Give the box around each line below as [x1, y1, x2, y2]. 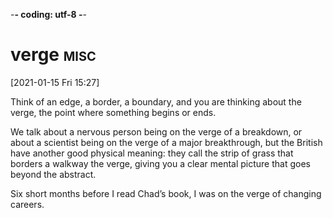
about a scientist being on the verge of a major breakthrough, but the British [10, 136, 323, 148]
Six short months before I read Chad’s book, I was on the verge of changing [10, 187, 322, 199]
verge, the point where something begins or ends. [10, 106, 217, 118]
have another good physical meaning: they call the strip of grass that [10, 147, 294, 159]
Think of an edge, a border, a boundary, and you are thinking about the [10, 95, 302, 108]
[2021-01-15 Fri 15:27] [10, 76, 100, 88]
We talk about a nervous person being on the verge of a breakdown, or [10, 125, 303, 138]
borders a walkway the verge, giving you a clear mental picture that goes [10, 157, 311, 169]
